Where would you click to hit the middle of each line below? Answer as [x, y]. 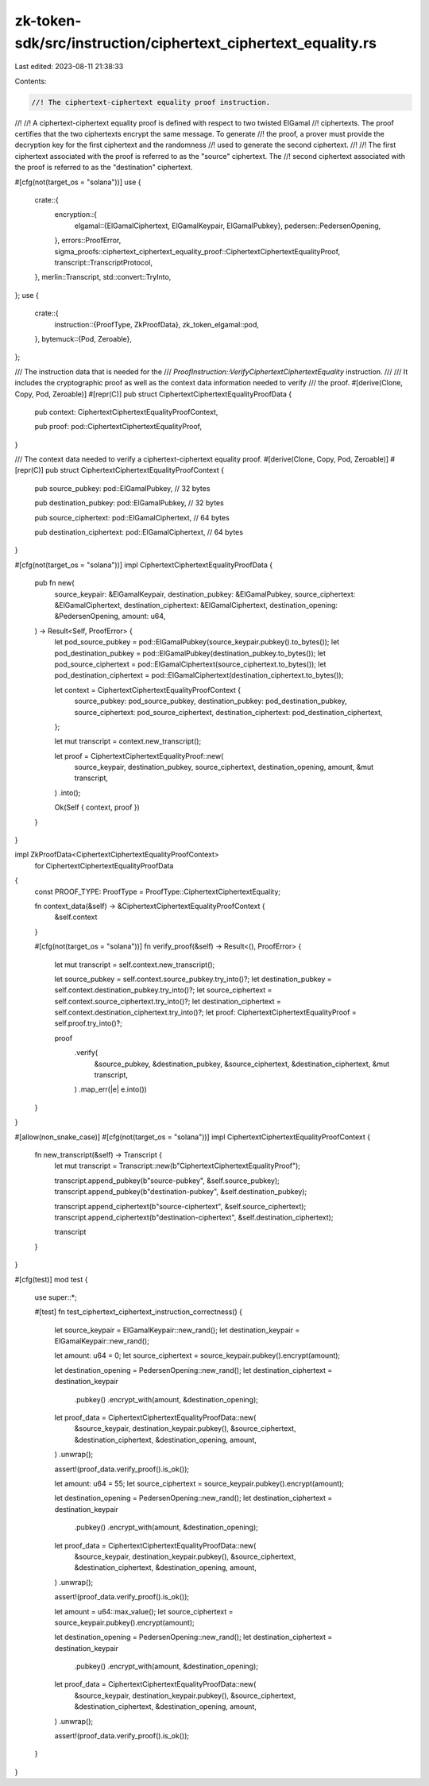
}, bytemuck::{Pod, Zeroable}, [83, 338]
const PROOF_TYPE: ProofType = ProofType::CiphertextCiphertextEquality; [158, 891]
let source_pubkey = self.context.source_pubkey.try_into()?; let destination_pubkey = [193, 979]
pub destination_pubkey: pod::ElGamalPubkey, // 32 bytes [129, 503]
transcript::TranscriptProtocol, [103, 263]
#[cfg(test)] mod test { [51, 1279]
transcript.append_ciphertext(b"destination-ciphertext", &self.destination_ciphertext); [194, 1217]
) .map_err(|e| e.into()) [110, 1089]
